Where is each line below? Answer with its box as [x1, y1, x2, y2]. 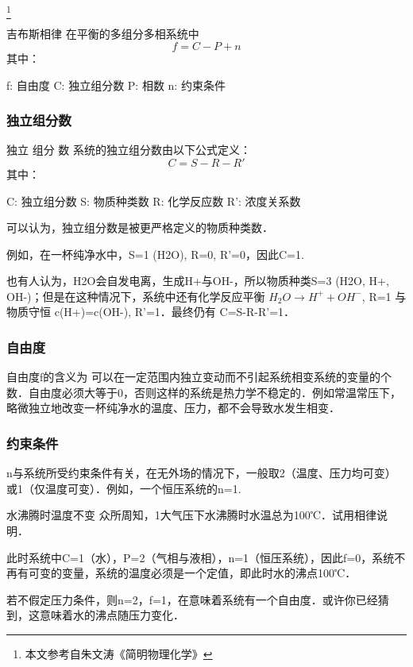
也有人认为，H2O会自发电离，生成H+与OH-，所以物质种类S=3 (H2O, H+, [6, 272, 389, 289]
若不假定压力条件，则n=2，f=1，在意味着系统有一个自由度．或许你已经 [6, 591, 378, 607]
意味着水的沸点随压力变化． [39, 607, 184, 623]
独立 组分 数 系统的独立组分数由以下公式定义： [6, 141, 251, 158]
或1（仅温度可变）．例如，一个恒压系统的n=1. [6, 480, 241, 496]
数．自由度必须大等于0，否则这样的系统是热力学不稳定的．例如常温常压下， [6, 384, 401, 400]
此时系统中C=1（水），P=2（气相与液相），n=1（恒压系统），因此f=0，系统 [6, 549, 395, 565]
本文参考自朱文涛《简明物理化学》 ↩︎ [25, 646, 213, 662]
